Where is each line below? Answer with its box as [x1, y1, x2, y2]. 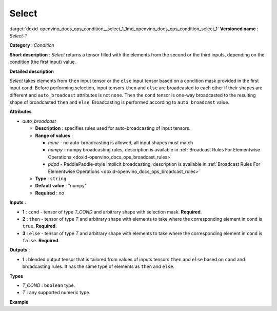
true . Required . [22, 223, 57, 229]
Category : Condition [9, 42, 55, 48]
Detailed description [9, 68, 54, 74]
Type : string [35, 175, 67, 182]
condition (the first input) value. [9, 59, 76, 65]
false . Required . [22, 238, 60, 244]
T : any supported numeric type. [22, 289, 91, 296]
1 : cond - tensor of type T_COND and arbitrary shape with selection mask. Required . [22, 208, 202, 215]
